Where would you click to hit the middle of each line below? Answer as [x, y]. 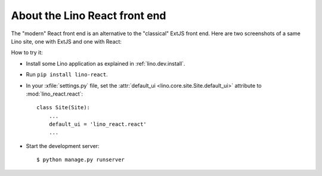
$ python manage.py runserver [81, 160]
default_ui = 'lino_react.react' [98, 124]
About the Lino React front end [89, 16]
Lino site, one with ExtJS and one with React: [66, 41]
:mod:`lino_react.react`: [55, 94]
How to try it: [27, 53]
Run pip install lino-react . [67, 75]
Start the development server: [63, 146]
